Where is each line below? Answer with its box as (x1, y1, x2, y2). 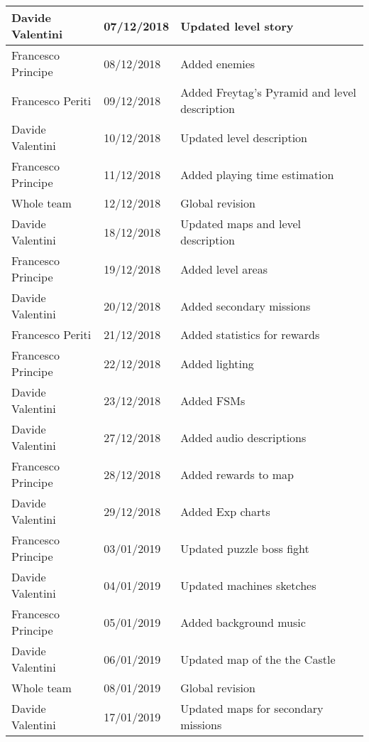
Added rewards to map (180, 466, 294, 483)
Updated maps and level (180, 215, 302, 232)
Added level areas (180, 260, 268, 277)
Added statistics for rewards (180, 326, 320, 343)
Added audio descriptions (180, 429, 307, 446)
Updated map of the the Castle (180, 650, 336, 667)
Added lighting (180, 355, 254, 372)
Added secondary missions (180, 297, 311, 314)
